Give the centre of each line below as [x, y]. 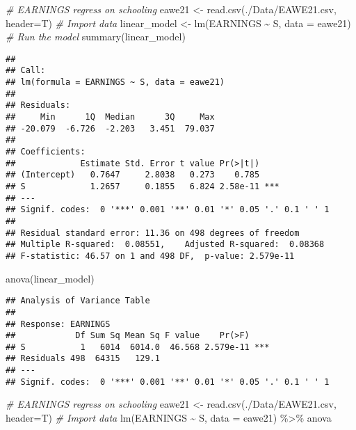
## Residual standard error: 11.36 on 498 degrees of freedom [153, 233]
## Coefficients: [46, 152]
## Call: [26, 71]
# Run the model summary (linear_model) [96, 37]
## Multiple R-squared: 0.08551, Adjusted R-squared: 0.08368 [165, 245]
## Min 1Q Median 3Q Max [110, 117]
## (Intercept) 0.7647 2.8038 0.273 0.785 [133, 175]
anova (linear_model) [50, 278]
